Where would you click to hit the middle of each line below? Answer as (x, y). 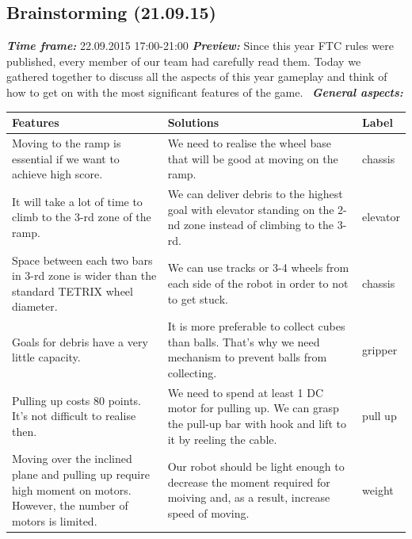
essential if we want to (66, 158)
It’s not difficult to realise (74, 416)
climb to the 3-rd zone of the (82, 217)
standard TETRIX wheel (72, 291)
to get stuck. (198, 298)
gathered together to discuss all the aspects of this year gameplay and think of (197, 76)
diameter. (35, 306)
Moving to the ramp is (67, 142)
